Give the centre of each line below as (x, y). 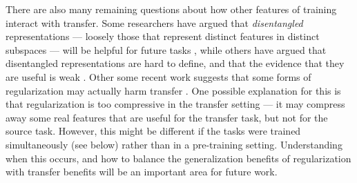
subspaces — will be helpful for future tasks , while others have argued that (166, 49)
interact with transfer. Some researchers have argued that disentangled (154, 22)
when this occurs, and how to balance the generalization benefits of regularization (178, 158)
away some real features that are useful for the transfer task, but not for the (167, 117)
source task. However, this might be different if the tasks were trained (153, 131)
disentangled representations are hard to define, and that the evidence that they (175, 63)
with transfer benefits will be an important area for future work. (142, 172)
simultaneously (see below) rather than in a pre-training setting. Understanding (174, 144)
